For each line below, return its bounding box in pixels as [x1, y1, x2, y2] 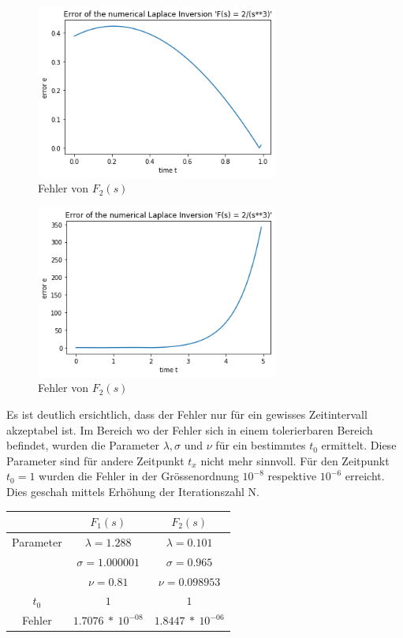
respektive [267, 468, 317, 484]
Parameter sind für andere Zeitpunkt [6, 452, 185, 468]
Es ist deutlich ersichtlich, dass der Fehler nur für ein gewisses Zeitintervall [6, 405, 368, 422]
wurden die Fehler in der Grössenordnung [39, 468, 239, 484]
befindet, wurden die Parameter [6, 437, 159, 453]
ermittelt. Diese [321, 437, 397, 453]
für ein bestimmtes [215, 437, 306, 453]
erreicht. [345, 468, 385, 484]
